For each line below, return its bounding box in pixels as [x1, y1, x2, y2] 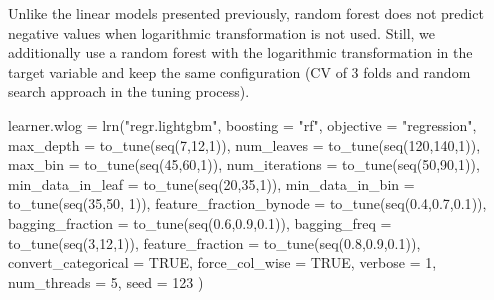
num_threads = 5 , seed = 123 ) [8, 271, 204, 292]
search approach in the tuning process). [8, 81, 250, 102]
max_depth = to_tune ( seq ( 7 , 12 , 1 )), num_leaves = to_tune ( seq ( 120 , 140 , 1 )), [8, 134, 481, 155]
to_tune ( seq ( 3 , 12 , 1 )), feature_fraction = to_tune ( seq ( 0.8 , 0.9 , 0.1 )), [8, 232, 421, 253]
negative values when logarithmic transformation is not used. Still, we [8, 22, 436, 43]
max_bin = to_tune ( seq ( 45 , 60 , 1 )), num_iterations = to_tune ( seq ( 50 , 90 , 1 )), [8, 154, 480, 175]
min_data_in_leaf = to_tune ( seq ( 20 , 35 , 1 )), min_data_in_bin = [8, 173, 415, 194]
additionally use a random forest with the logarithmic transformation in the [8, 42, 473, 63]
